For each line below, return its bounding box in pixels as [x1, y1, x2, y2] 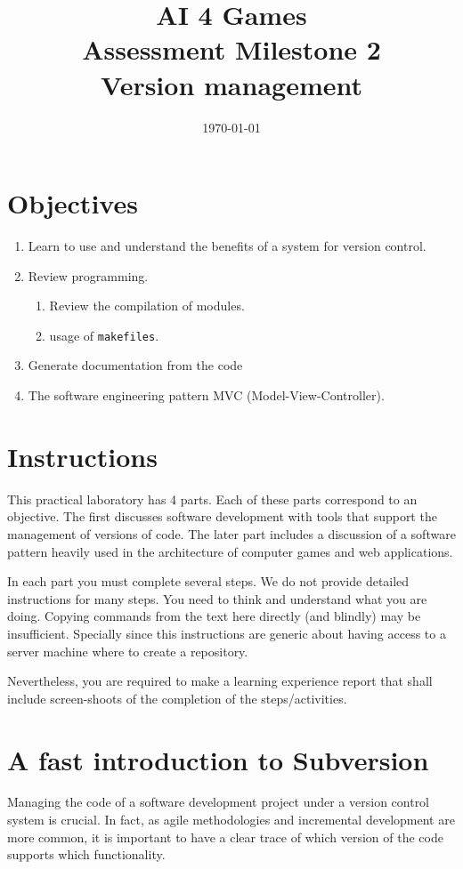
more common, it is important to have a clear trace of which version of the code [7, 827, 443, 846]
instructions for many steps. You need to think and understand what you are [7, 589, 427, 607]
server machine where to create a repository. [7, 641, 248, 660]
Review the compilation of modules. [49, 296, 245, 315]
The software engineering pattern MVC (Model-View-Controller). [28, 386, 385, 405]
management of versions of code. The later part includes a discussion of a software [7, 524, 456, 543]
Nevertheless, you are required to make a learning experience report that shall [7, 672, 433, 690]
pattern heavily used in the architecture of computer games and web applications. [7, 542, 453, 560]
